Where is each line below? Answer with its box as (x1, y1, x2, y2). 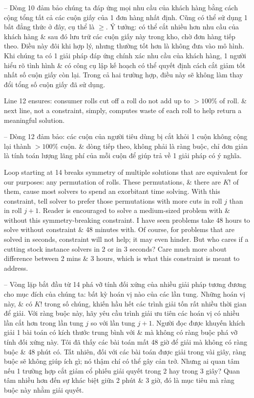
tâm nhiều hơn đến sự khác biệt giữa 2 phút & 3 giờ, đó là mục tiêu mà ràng (4, 375, 234, 385)
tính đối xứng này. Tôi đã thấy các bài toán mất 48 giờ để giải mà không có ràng (4, 337, 247, 347)
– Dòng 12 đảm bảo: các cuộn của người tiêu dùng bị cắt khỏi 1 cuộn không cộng (4, 131, 248, 141)
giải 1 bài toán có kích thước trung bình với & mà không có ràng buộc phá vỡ (4, 327, 238, 337)
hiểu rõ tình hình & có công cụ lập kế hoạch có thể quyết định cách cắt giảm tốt (4, 60, 246, 70)
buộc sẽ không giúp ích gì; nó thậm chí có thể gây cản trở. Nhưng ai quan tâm (4, 356, 240, 366)
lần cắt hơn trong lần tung (4, 317, 84, 328)
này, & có (4, 298, 32, 308)
